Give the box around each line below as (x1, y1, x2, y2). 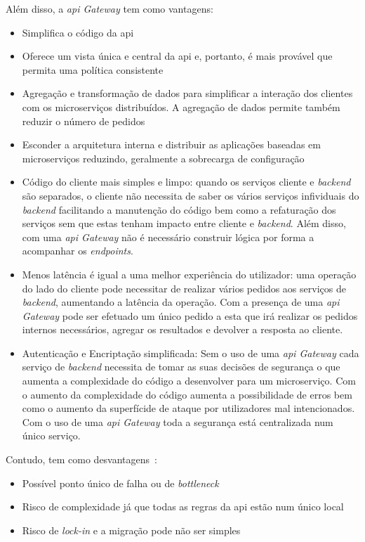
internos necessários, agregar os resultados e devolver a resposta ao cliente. (22, 322, 343, 337)
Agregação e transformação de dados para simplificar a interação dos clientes (22, 86, 353, 101)
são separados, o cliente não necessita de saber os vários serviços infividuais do (22, 188, 359, 202)
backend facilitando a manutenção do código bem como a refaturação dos (22, 202, 336, 217)
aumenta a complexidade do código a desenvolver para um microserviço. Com (22, 373, 356, 388)
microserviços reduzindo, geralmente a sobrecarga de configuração (22, 150, 305, 165)
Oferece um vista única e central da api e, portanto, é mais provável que (22, 49, 333, 63)
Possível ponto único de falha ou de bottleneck (22, 475, 219, 490)
